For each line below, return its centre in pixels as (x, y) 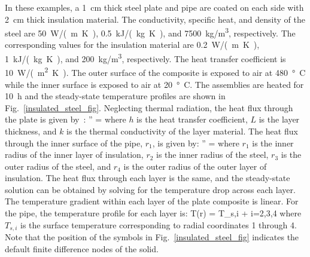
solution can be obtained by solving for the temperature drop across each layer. (150, 189)
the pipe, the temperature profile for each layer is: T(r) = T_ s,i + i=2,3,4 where (153, 213)
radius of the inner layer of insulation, (74, 154)
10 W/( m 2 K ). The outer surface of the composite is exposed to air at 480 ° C (155, 71)
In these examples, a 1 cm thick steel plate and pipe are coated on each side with (154, 7)
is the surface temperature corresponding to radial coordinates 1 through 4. (159, 224)
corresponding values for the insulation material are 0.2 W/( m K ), (132, 45)
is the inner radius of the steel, (212, 154)
